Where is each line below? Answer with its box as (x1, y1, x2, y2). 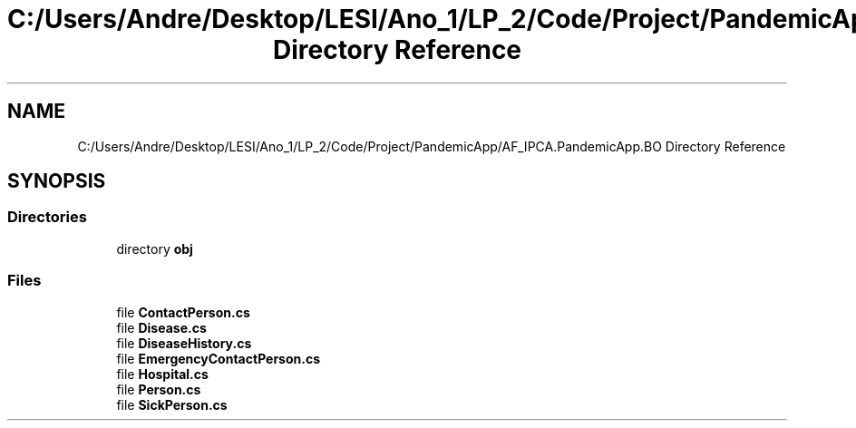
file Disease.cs (116, 319, 207, 336)
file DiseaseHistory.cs (116, 335, 252, 351)
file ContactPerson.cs (116, 304, 250, 320)
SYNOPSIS (7, 170, 106, 193)
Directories (7, 208, 87, 227)
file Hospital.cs (116, 365, 209, 382)
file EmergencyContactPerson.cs (116, 350, 321, 366)
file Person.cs (116, 381, 201, 397)
